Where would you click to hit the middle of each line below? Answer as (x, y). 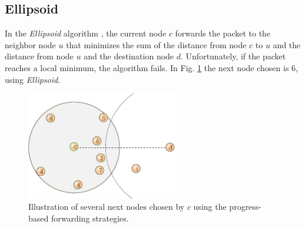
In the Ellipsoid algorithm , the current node (86, 33)
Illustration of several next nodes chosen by (107, 207)
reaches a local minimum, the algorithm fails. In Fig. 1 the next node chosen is (147, 67)
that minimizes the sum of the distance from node (156, 44)
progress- (246, 207)
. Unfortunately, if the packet (233, 56)
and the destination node (129, 56)
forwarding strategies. (90, 218)
